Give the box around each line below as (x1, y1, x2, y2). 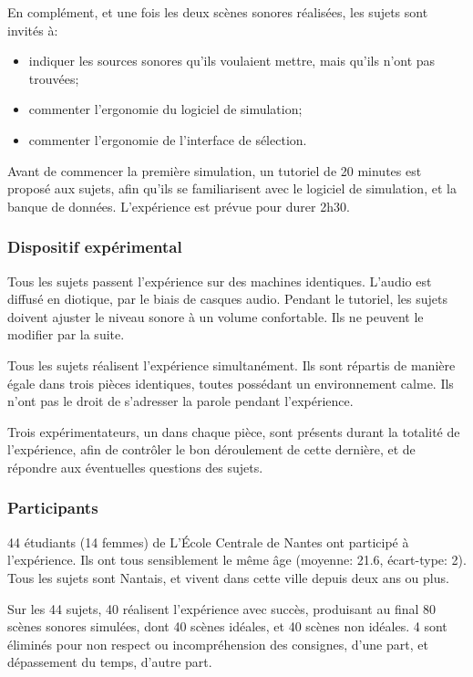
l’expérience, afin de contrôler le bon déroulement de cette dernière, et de (7, 440, 416, 459)
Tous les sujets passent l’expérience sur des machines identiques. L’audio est (7, 271, 432, 290)
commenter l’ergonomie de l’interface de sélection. (28, 130, 307, 149)
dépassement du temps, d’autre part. (7, 652, 212, 672)
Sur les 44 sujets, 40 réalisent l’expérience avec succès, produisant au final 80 (7, 599, 437, 618)
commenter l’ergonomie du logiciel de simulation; (28, 99, 303, 119)
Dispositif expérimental (7, 235, 182, 258)
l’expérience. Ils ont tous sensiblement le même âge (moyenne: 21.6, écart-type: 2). (7, 550, 467, 569)
